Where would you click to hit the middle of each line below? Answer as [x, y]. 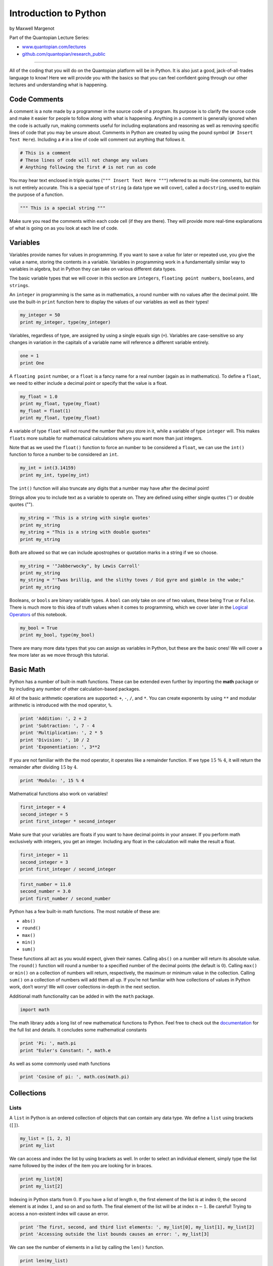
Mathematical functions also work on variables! [59, 794]
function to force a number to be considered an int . [64, 454]
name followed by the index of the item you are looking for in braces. [81, 1166]
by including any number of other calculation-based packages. [75, 689]
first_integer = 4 [43, 807]
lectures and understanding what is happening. [58, 85]
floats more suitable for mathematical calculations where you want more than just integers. [106, 438]
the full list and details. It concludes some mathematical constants [78, 1030]
